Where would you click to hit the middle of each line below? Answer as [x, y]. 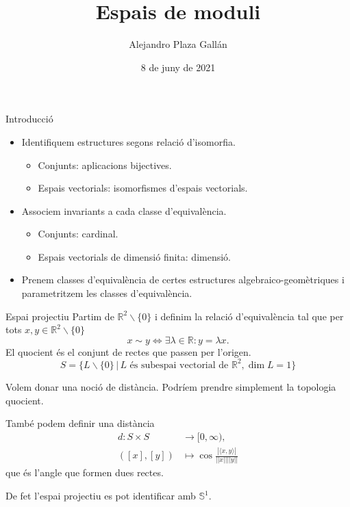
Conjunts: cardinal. [78, 234]
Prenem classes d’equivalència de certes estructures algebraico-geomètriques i [183, 279]
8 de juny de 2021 [178, 67]
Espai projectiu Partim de [60, 316]
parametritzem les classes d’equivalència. [107, 293]
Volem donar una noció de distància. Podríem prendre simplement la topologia [171, 386]
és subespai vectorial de [179, 365]
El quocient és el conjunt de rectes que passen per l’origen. [128, 351]
